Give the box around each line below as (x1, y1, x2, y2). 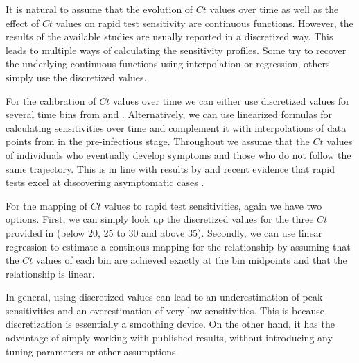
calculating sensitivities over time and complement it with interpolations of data (6, 120, 347, 135)
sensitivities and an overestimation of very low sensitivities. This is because (6, 303, 325, 317)
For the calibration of (6, 93, 96, 108)
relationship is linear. (6, 266, 95, 280)
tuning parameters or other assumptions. (6, 344, 179, 358)
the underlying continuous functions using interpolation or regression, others (6, 56, 330, 71)
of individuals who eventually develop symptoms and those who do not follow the (6, 147, 351, 162)
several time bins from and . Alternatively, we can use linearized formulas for (6, 107, 333, 121)
